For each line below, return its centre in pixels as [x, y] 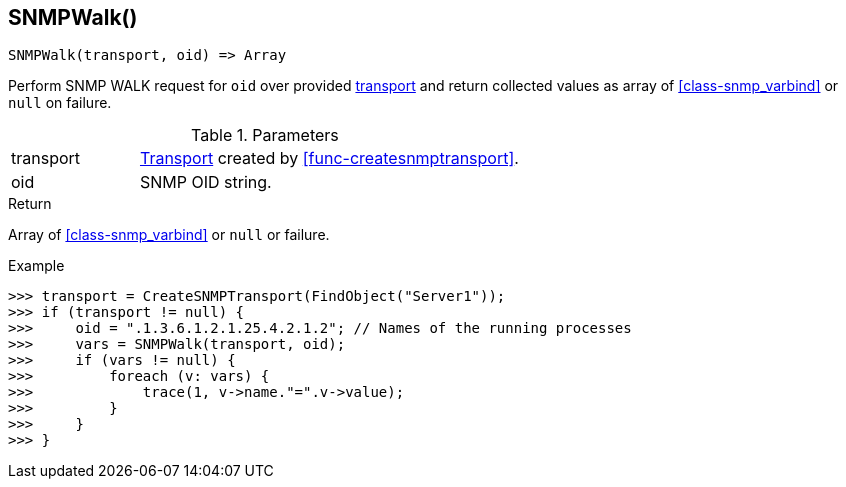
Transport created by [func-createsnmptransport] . [329, 158]
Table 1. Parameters [265, 135]
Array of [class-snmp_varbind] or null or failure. [169, 235]
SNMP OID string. [205, 182]
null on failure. [60, 103]
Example [36, 266]
